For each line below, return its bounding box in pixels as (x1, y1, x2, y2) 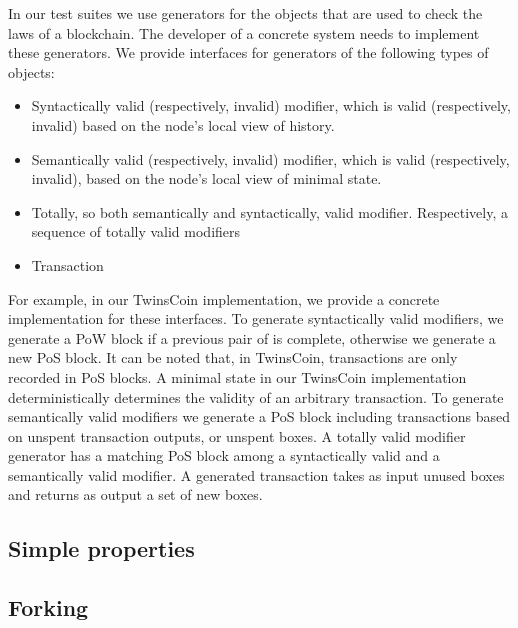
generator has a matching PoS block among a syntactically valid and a (8, 445, 440, 466)
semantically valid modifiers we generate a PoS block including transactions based (8, 406, 510, 427)
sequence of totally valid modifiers (31, 221, 241, 242)
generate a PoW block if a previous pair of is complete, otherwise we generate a (8, 327, 496, 348)
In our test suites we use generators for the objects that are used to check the (8, 3, 483, 23)
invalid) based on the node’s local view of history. (31, 114, 335, 135)
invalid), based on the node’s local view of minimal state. (31, 168, 382, 189)
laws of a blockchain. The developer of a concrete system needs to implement (8, 22, 480, 43)
